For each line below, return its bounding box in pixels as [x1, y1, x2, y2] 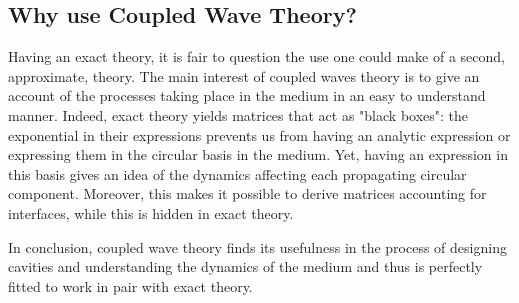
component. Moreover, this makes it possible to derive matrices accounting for [8, 183, 487, 204]
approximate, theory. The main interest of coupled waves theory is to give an [8, 65, 480, 86]
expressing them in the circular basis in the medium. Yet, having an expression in [8, 144, 508, 165]
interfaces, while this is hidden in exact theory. [8, 202, 294, 223]
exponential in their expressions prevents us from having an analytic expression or [8, 124, 511, 145]
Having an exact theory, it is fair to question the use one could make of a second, [8, 46, 505, 67]
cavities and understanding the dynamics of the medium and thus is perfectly [8, 256, 483, 277]
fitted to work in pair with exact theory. [8, 275, 253, 296]
